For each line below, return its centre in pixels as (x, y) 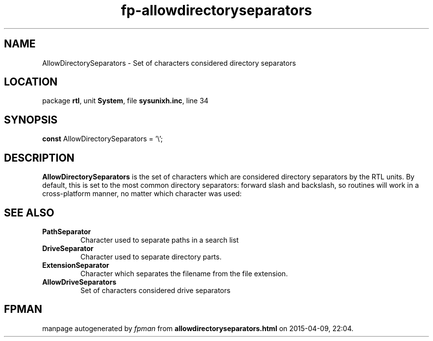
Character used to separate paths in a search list (159, 240)
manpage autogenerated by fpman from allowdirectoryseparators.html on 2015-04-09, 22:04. (198, 328)
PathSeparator (66, 231)
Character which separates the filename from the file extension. (184, 273)
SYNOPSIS (31, 120)
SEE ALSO (29, 213)
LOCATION (31, 82)
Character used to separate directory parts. (151, 256)
